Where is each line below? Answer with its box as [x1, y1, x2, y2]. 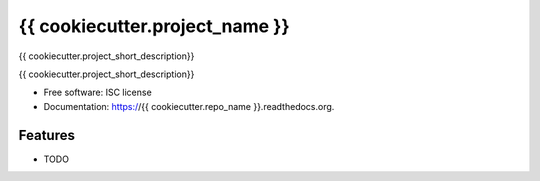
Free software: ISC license [43, 86, 152, 99]
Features [18, 126, 75, 144]
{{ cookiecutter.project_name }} [18, 15, 290, 37]
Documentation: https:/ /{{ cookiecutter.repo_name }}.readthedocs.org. [43, 100, 335, 112]
